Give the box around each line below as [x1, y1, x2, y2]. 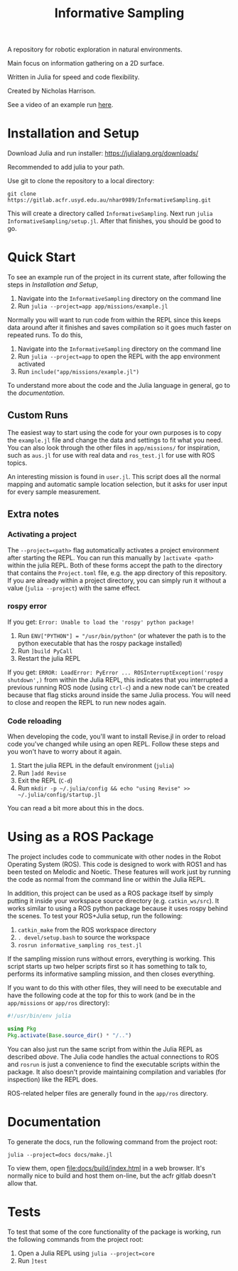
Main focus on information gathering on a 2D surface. [7, 59, 165, 68]
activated [17, 360, 45, 369]
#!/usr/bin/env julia [7, 1012, 72, 1020]
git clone [7, 190, 37, 197]
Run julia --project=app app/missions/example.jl [17, 302, 168, 311]
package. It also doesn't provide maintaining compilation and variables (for [7, 1067, 227, 1076]
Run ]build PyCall [17, 647, 73, 655]
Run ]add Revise [17, 768, 67, 778]
